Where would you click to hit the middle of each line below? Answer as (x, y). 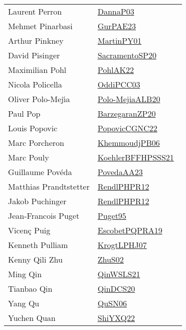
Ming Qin (25, 274)
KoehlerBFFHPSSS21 (136, 157)
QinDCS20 (116, 288)
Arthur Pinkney (36, 40)
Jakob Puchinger (37, 201)
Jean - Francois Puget (44, 216)
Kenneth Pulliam (38, 245)
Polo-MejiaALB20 (129, 99)
